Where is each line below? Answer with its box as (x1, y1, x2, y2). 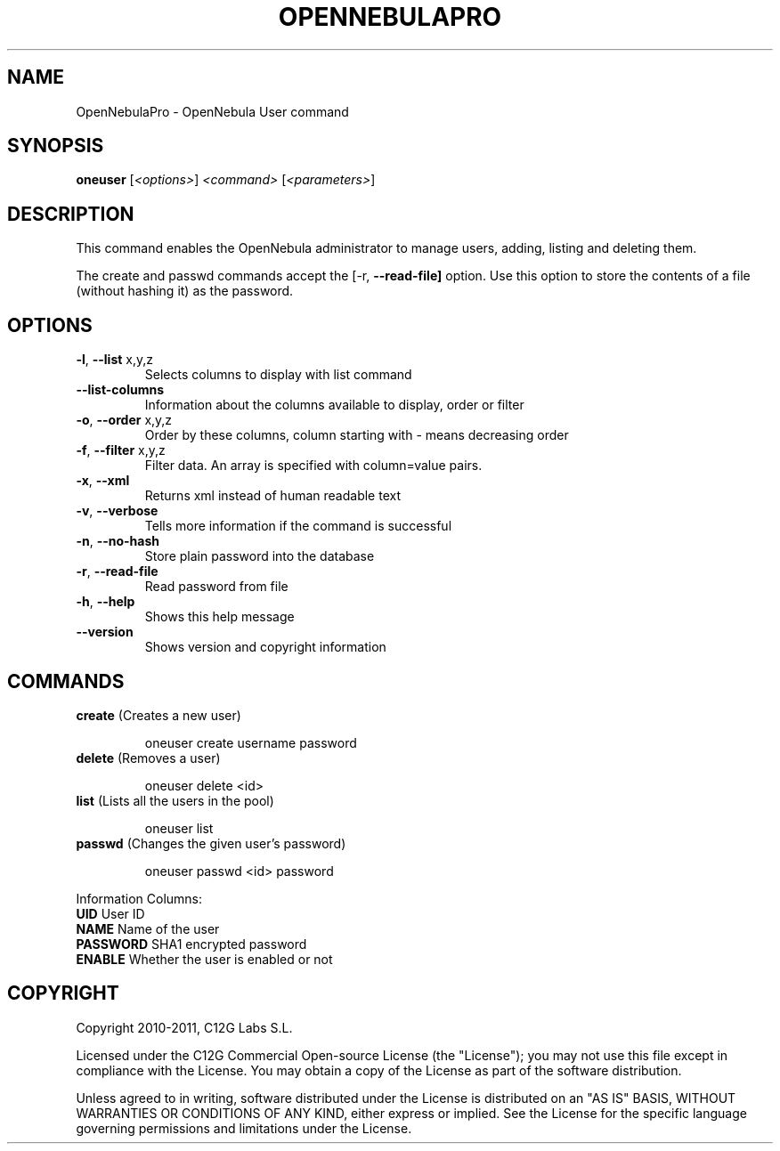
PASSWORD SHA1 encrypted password (76, 936, 307, 952)
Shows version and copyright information (144, 639, 386, 655)
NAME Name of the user (76, 920, 220, 936)
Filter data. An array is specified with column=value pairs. (144, 458, 483, 474)
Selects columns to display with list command (144, 367, 412, 383)
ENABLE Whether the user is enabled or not (76, 951, 333, 967)
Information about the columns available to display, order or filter (144, 397, 524, 413)
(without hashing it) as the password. (76, 283, 294, 299)
